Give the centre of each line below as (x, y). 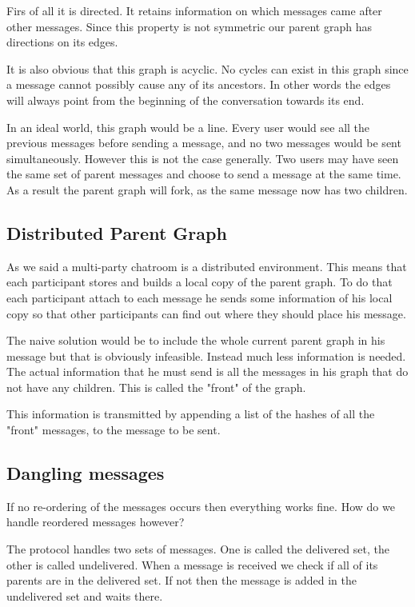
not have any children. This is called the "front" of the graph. (156, 387)
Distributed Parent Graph (117, 232)
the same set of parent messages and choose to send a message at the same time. (204, 174)
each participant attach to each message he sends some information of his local (200, 297)
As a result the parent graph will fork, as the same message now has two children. (207, 189)
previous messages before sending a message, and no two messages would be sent (204, 143)
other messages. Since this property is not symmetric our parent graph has (189, 26)
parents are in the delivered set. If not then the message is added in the (182, 580)
